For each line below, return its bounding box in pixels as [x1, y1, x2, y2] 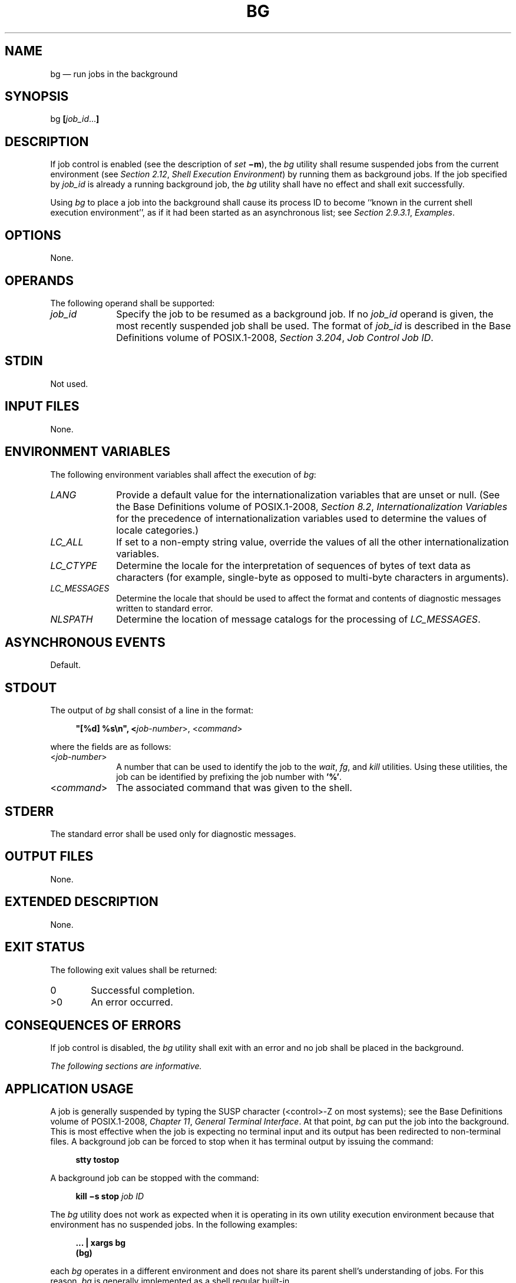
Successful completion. [91, 984, 195, 996]
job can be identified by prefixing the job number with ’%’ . [116, 772, 342, 782]
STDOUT [5, 680, 57, 695]
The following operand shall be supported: [50, 297, 215, 308]
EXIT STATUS [5, 940, 85, 955]
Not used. [50, 378, 88, 389]
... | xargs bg [75, 1238, 126, 1248]
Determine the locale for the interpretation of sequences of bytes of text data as [116, 559, 471, 571]
